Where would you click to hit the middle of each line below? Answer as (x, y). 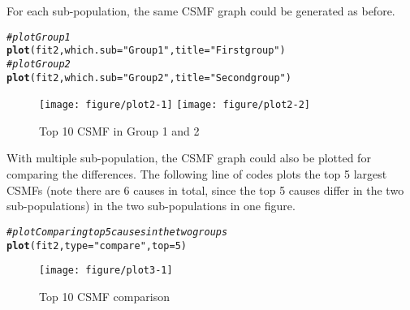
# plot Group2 (39, 64)
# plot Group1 (39, 37)
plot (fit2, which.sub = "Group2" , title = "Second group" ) (149, 77)
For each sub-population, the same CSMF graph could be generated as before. (201, 11)
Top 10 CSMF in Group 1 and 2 (119, 130)
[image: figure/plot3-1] (106, 271)
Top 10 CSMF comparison (104, 296)
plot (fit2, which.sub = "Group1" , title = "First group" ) (146, 51)
